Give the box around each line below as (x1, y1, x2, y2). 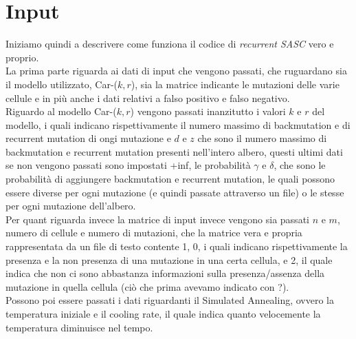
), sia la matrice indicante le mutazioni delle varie (131, 76, 340, 91)
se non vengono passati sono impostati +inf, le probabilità (5, 158, 251, 172)
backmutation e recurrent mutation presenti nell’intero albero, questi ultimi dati (5, 144, 343, 158)
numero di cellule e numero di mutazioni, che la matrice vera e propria (5, 225, 302, 240)
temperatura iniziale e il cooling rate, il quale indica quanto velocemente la (5, 307, 321, 320)
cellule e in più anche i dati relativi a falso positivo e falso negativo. (5, 90, 290, 105)
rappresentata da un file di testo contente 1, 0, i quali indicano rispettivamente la (5, 239, 348, 254)
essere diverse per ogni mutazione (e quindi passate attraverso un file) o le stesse (5, 185, 344, 199)
